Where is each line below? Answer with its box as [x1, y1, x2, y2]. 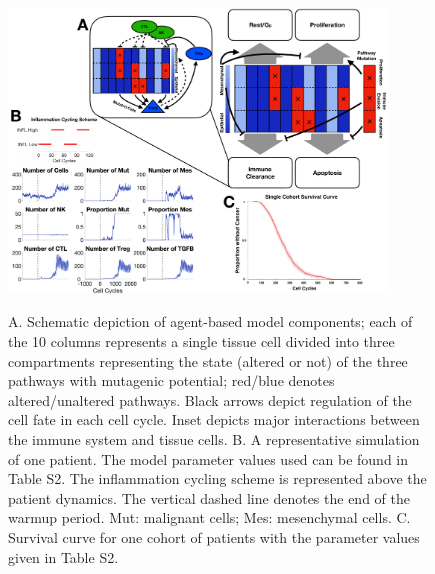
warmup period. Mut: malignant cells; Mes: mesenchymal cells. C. [8, 507, 411, 528]
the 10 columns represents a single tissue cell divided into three [8, 331, 395, 351]
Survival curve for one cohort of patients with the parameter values [8, 526, 420, 547]
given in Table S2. [8, 546, 119, 567]
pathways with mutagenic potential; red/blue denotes [8, 370, 335, 391]
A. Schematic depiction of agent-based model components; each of [8, 311, 413, 332]
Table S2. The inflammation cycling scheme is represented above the [8, 468, 427, 489]
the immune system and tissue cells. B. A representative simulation [8, 428, 420, 449]
